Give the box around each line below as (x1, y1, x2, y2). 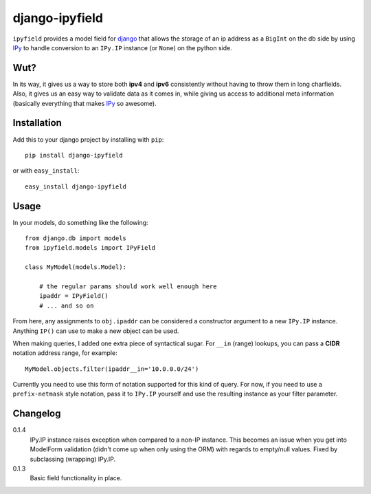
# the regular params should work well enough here (38, 282, 217, 290)
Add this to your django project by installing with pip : (12, 135, 164, 144)
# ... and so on (38, 301, 94, 310)
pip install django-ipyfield (25, 151, 123, 159)
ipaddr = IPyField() (38, 292, 109, 300)
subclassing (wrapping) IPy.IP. (30, 455, 116, 463)
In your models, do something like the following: (12, 218, 148, 226)
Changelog (12, 408, 61, 420)
